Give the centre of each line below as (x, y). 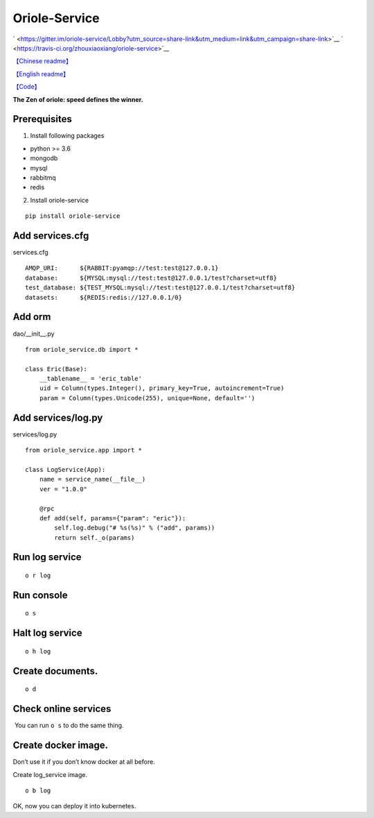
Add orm (32, 317)
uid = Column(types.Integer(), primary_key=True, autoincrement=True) (162, 388)
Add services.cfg (51, 236)
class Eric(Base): (56, 369)
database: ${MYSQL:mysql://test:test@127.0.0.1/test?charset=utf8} (151, 278)
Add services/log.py (58, 417)
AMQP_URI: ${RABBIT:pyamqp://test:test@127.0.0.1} (122, 268)
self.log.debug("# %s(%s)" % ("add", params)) (135, 528)
